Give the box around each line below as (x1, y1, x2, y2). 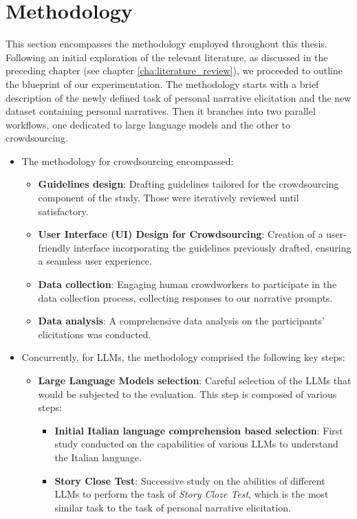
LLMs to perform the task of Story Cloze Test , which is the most (54, 487, 329, 501)
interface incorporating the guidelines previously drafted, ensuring (73, 240, 351, 254)
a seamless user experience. (38, 254, 152, 268)
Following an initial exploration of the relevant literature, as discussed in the (6, 49, 328, 64)
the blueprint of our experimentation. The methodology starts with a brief (6, 76, 319, 91)
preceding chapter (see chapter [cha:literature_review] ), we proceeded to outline (6, 63, 343, 78)
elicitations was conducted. (38, 327, 151, 341)
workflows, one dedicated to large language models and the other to (6, 117, 291, 131)
